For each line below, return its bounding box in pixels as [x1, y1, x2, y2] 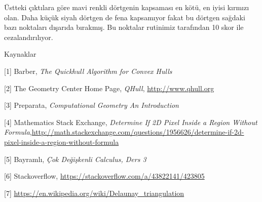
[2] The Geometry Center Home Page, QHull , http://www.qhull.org [4, 83, 214, 93]
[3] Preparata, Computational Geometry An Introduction [4, 100, 179, 110]
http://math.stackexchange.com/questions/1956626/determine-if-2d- [31, 127, 244, 137]
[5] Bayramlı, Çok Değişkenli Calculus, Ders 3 [4, 153, 146, 164]
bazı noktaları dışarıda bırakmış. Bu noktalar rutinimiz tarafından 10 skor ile [4, 22, 244, 32]
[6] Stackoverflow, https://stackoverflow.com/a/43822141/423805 [4, 171, 205, 181]
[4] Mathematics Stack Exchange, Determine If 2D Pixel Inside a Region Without [4, 116, 257, 127]
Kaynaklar [4, 49, 36, 59]
